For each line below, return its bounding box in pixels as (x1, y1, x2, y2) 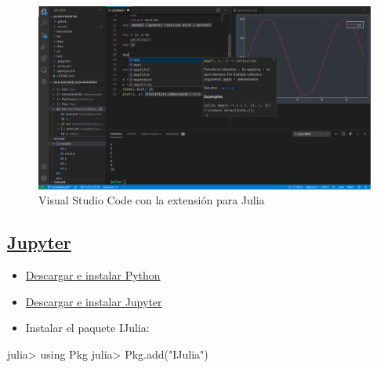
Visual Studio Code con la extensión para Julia (38, 192, 265, 208)
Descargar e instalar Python (25, 266, 161, 283)
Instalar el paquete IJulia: (25, 319, 150, 336)
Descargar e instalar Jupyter (25, 293, 162, 309)
